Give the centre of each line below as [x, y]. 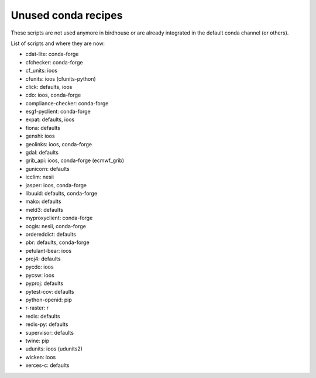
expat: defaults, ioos [50, 119]
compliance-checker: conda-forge [67, 103]
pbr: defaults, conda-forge [58, 242]
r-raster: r [37, 308]
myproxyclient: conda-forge [59, 218]
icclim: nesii [40, 177]
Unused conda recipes [67, 15]
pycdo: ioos [39, 267]
